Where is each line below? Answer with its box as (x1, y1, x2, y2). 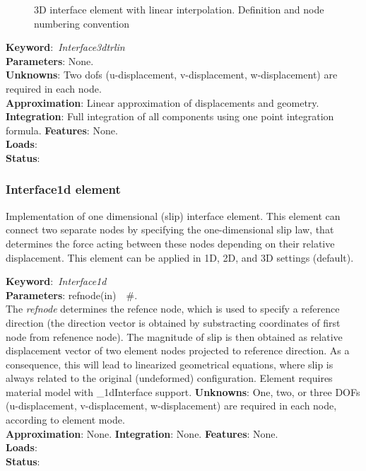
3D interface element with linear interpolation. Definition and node (34, 2, 324, 16)
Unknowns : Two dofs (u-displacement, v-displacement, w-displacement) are (6, 67, 338, 82)
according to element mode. (6, 412, 125, 427)
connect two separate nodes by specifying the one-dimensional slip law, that (6, 222, 334, 237)
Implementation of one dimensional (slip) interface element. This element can (6, 208, 341, 223)
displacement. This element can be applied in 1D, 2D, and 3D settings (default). (6, 250, 354, 264)
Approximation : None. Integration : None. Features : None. (6, 426, 278, 441)
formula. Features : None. (6, 122, 118, 137)
